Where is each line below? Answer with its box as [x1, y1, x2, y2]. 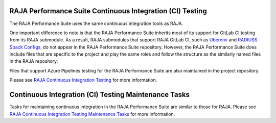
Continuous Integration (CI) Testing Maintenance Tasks [9, 90, 190, 99]
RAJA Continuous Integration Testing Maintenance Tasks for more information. [9, 111, 175, 117]
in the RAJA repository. [9, 58, 58, 64]
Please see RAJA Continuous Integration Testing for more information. [9, 77, 157, 83]
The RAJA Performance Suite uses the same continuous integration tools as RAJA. [9, 20, 183, 27]
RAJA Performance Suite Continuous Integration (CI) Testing [9, 7, 207, 15]
